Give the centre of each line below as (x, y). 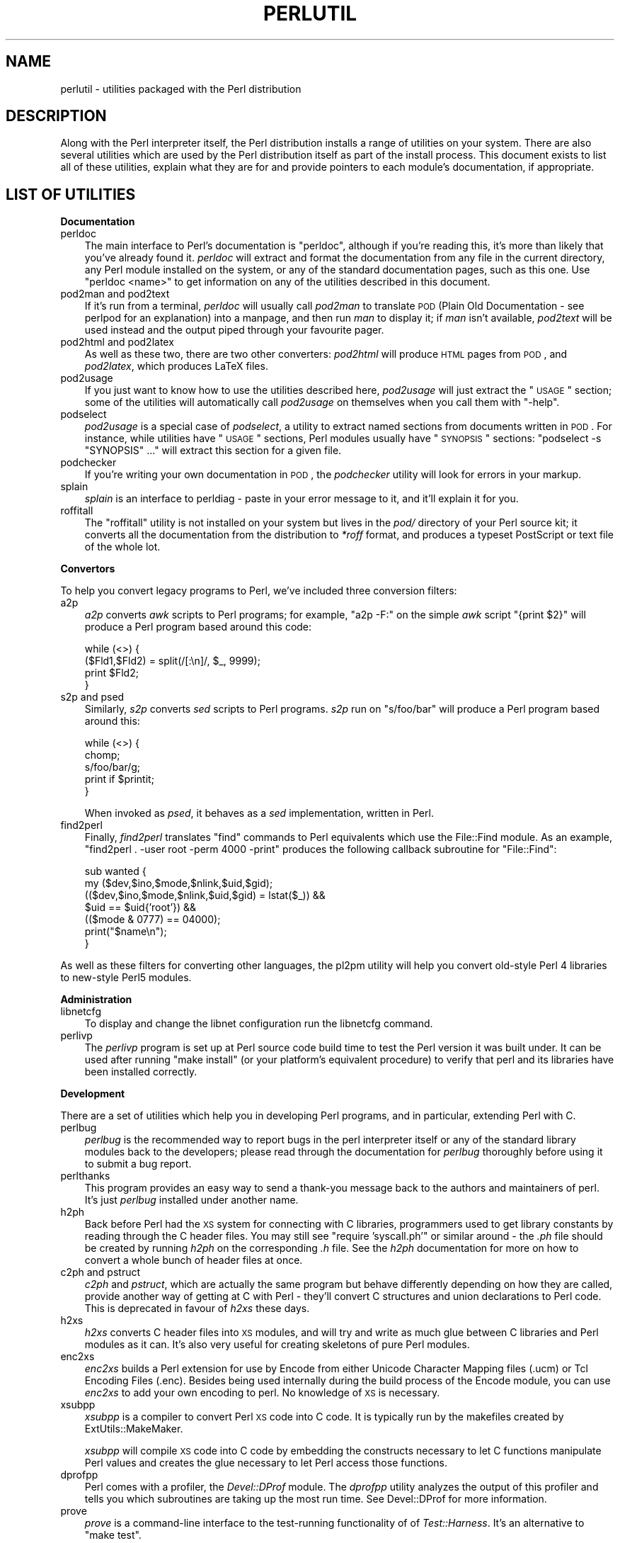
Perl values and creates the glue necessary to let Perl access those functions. (266, 1463)
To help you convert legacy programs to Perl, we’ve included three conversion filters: (259, 591)
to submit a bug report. (138, 1164)
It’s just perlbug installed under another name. (191, 1200)
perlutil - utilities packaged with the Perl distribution (181, 89)
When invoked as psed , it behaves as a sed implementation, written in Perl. (259, 813)
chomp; (102, 755)
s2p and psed (92, 697)
